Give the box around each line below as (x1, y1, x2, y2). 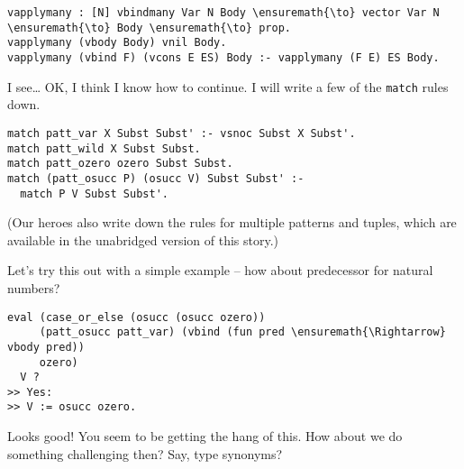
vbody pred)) (7, 340, 85, 354)
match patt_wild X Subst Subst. (7, 142, 201, 155)
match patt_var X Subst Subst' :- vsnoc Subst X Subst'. (7, 126, 356, 140)
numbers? (7, 278, 60, 297)
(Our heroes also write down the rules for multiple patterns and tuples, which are (7, 213, 457, 232)
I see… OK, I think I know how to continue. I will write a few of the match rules (7, 77, 449, 96)
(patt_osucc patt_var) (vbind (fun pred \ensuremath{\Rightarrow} (39, 326, 446, 339)
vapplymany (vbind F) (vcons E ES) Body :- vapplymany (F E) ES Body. (7, 51, 440, 64)
